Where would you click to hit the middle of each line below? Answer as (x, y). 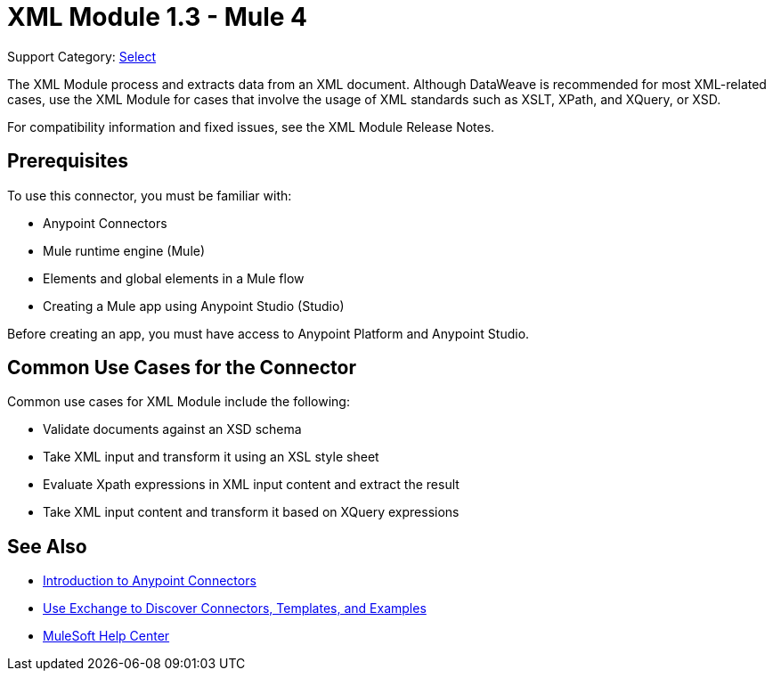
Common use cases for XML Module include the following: (179, 402)
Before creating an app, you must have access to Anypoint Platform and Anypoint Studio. (269, 333)
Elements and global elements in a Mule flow (174, 278)
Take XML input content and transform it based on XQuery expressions (251, 512)
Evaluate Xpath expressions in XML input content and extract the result (251, 485)
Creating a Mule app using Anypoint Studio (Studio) (194, 306)
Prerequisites (68, 161)
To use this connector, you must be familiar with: (150, 195)
